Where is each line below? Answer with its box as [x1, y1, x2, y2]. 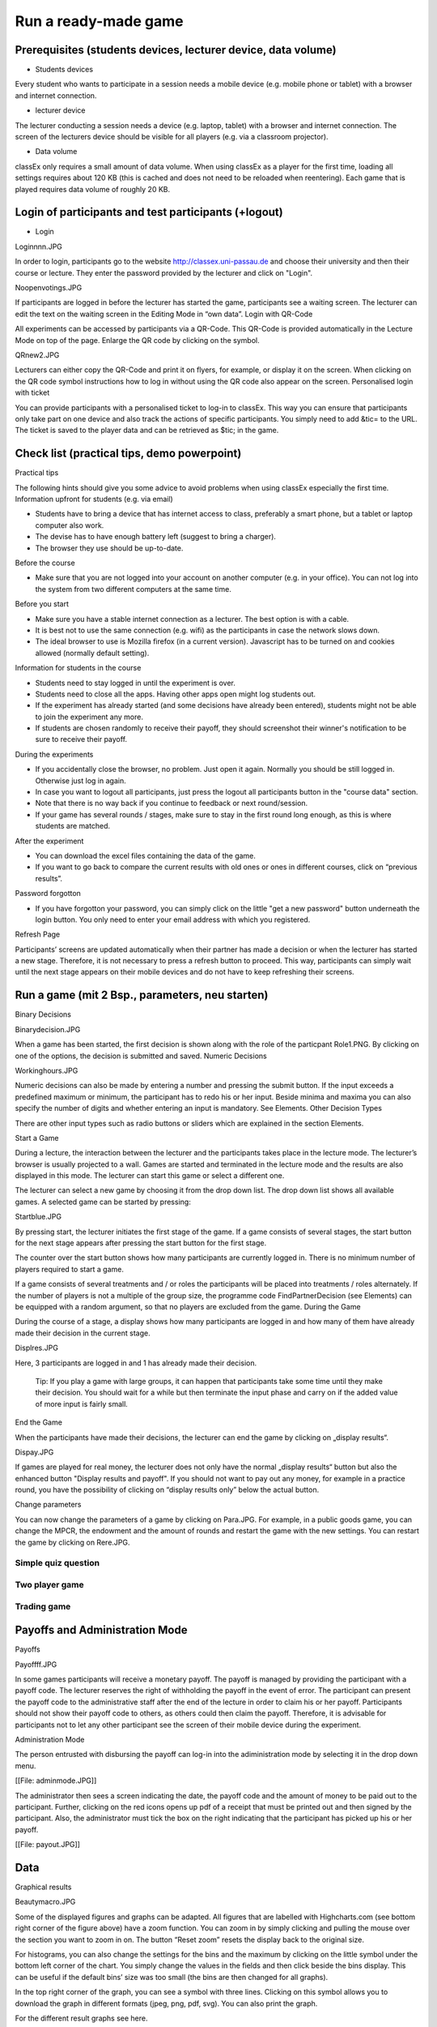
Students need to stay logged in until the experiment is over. [35, 678, 236, 688]
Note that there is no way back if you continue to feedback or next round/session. [35, 799, 308, 808]
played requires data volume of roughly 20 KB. [15, 184, 171, 194]
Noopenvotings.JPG [15, 283, 83, 293]
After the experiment [15, 836, 84, 846]
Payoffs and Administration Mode [15, 1623, 188, 1637]
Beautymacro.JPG [15, 1897, 76, 1907]
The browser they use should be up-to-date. [35, 543, 184, 553]
